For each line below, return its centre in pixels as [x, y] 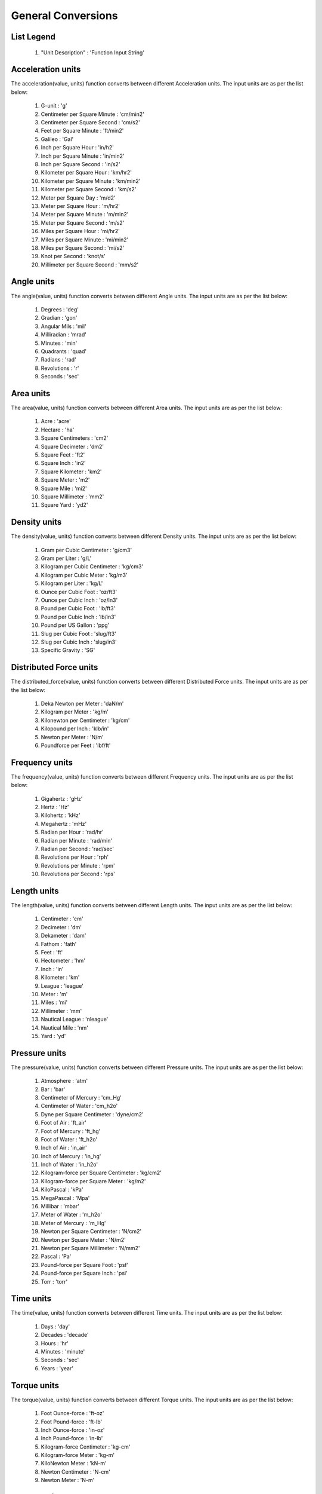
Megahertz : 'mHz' [64, 823]
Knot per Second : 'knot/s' [73, 256]
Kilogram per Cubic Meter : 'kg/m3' [84, 575]
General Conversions [65, 16]
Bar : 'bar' [53, 1089]
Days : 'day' [55, 1326]
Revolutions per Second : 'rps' [78, 874]
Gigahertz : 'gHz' [62, 798]
